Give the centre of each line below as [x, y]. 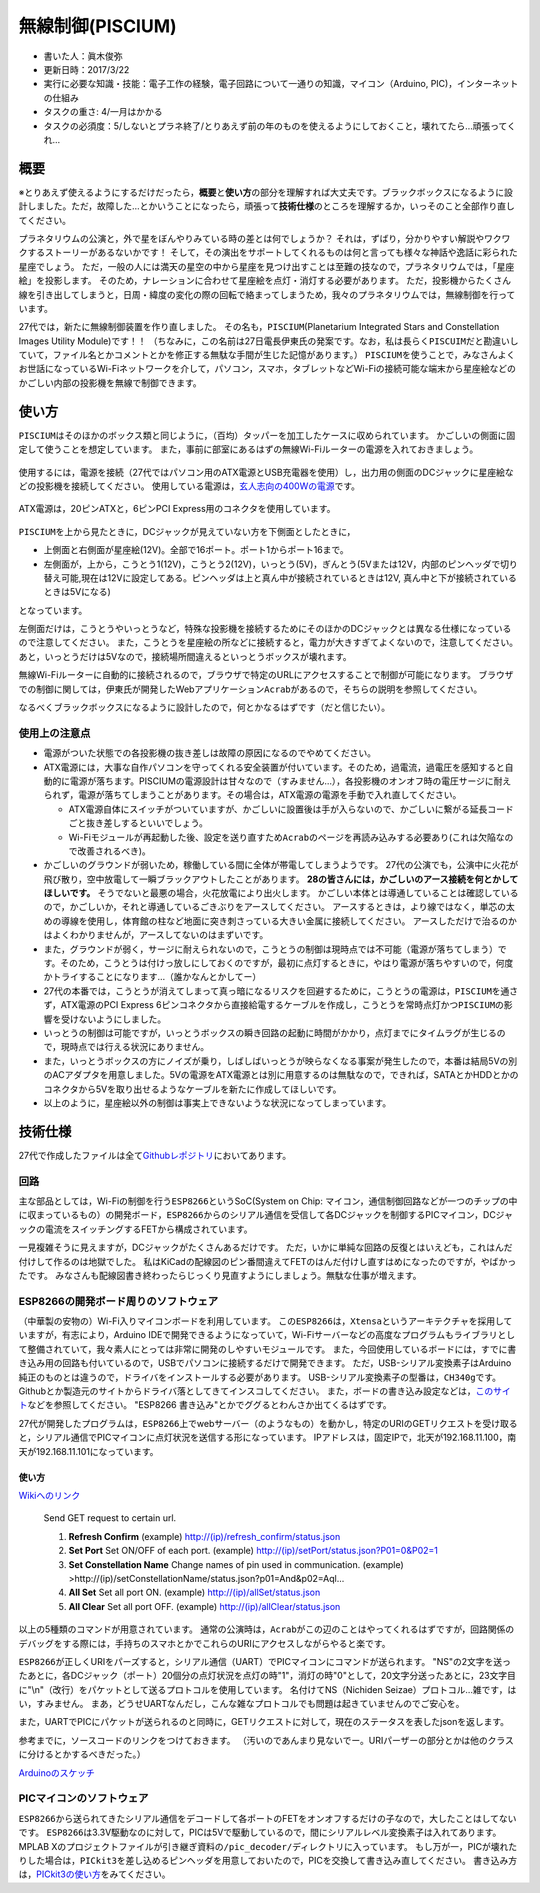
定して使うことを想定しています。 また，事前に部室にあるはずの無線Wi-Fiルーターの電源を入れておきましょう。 [248, 449]
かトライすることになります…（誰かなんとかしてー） [152, 977]
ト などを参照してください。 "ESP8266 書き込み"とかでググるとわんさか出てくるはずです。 [205, 1405]
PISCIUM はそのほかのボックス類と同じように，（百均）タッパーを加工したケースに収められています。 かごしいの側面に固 [267, 435]
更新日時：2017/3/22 [86, 69]
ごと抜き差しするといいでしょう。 [138, 823]
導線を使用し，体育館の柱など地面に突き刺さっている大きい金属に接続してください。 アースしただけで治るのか [288, 921]
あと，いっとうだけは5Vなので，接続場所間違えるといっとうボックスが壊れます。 [185, 656]
